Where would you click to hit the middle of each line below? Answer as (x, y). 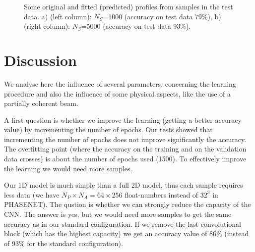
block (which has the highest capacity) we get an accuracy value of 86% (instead (127, 233)
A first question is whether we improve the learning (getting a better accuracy (123, 120)
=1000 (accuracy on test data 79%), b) (162, 16)
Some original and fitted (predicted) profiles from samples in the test (128, 6)
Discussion (40, 60)
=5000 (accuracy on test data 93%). (136, 26)
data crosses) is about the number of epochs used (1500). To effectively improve (125, 159)
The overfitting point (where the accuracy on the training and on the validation (125, 149)
